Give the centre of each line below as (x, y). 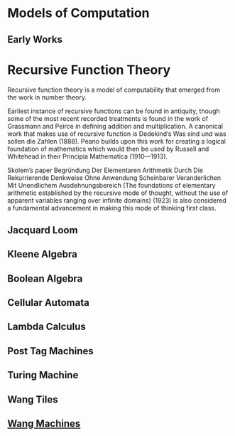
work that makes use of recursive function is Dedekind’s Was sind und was (117, 134)
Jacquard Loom (43, 230)
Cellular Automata (49, 303)
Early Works (35, 39)
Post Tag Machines (50, 351)
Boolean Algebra (45, 278)
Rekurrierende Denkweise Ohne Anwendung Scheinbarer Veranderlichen (114, 177)
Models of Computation (79, 13)
